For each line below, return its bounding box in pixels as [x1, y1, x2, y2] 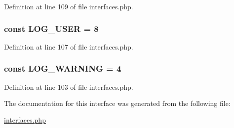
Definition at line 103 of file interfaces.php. [4, 81, 133, 92]
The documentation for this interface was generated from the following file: [4, 98, 231, 108]
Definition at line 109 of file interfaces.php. [4, 1, 133, 11]
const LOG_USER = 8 [4, 22, 99, 34]
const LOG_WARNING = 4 [4, 62, 121, 75]
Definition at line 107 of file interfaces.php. [4, 41, 133, 51]
